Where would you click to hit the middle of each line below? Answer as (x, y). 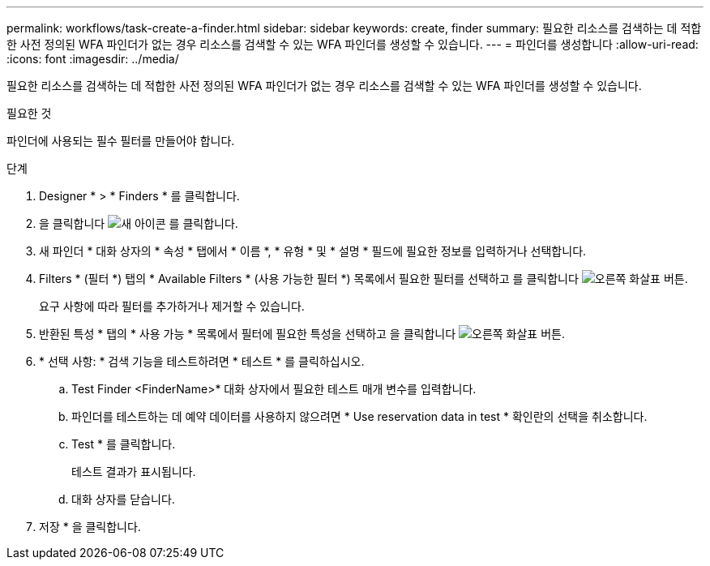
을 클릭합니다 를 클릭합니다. (139, 223)
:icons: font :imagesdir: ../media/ (93, 59)
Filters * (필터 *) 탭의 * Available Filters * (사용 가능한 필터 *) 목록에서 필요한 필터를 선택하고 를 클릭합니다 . (364, 279)
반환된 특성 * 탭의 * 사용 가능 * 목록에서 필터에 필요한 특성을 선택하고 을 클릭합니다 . (302, 334)
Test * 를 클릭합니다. (124, 444)
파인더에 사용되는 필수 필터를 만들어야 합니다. (121, 141)
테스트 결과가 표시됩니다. (134, 472)
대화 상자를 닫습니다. (123, 499)
